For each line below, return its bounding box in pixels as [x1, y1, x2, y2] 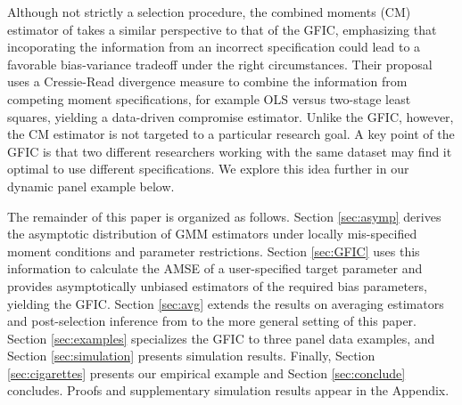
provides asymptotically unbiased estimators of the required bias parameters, [7, 276, 427, 295]
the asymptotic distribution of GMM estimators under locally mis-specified [7, 224, 417, 243]
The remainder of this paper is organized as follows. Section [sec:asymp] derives [7, 207, 441, 225]
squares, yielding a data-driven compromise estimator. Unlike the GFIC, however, [7, 107, 454, 126]
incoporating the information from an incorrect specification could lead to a [7, 37, 421, 56]
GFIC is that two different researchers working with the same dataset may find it [7, 142, 452, 160]
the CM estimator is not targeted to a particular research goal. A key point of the [7, 125, 455, 143]
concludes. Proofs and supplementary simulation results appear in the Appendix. [7, 381, 450, 400]
